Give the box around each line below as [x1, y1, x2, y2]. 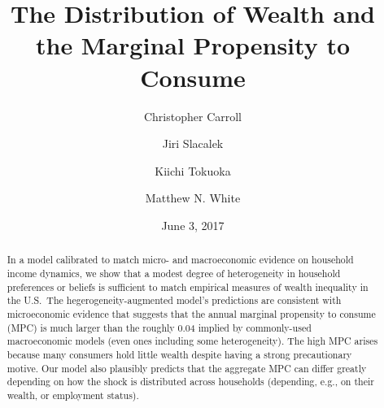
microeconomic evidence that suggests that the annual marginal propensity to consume [7, 306, 376, 320]
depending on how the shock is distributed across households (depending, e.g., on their [7, 375, 374, 388]
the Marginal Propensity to [35, 28, 351, 62]
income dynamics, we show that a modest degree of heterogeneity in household [7, 266, 341, 280]
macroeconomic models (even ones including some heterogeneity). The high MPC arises [7, 334, 378, 348]
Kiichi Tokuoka [155, 162, 231, 179]
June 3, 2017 [161, 216, 225, 233]
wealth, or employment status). [7, 388, 139, 401]
